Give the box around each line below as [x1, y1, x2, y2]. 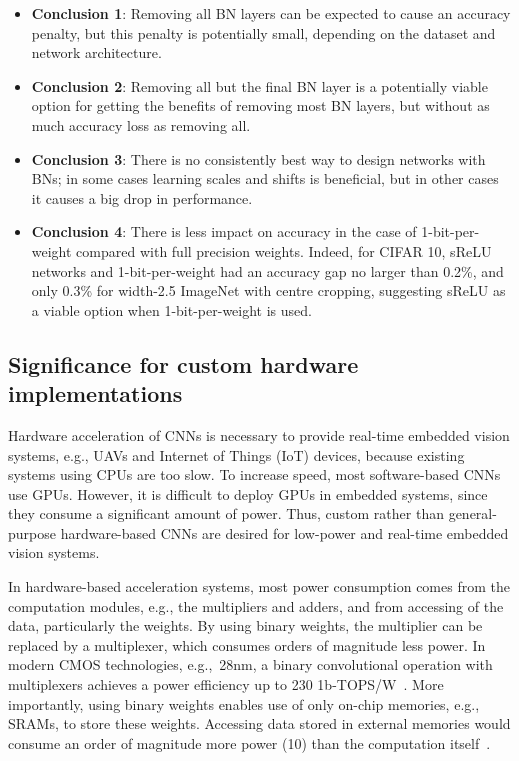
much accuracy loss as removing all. [31, 114, 251, 135]
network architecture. [31, 42, 162, 63]
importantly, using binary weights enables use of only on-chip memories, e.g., [8, 693, 480, 714]
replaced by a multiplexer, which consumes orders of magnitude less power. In [8, 634, 486, 655]
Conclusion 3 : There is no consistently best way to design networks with [31, 148, 486, 169]
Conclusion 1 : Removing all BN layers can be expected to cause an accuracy [31, 3, 511, 23]
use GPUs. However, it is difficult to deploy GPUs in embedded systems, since [8, 483, 488, 504]
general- [448, 503, 497, 524]
